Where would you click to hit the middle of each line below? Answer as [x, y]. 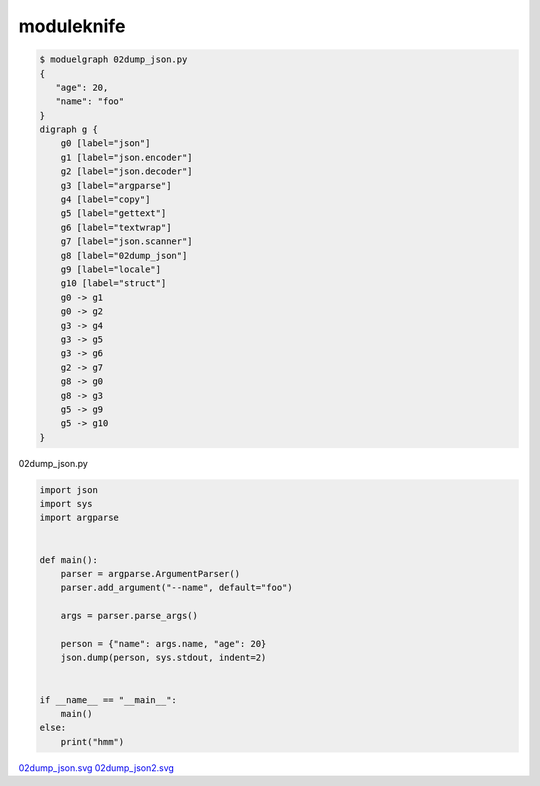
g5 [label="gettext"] [113, 213]
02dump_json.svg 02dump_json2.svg [96, 767]
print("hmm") [92, 741]
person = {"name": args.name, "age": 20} [163, 643]
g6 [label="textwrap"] [116, 227]
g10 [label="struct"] [113, 283]
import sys [66, 504]
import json [69, 489]
